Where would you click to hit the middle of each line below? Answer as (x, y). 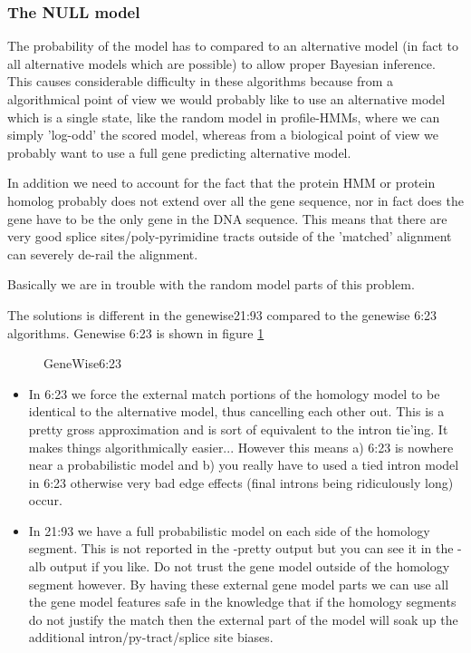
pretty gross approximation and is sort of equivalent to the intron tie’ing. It (238, 429)
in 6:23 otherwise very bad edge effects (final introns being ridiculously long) (241, 482)
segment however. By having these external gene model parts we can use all (239, 584)
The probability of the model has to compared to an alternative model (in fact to (233, 46)
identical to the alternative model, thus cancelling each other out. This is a (236, 411)
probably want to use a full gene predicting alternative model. (179, 152)
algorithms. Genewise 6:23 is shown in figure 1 (136, 332)
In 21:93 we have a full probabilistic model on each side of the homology (229, 530)
